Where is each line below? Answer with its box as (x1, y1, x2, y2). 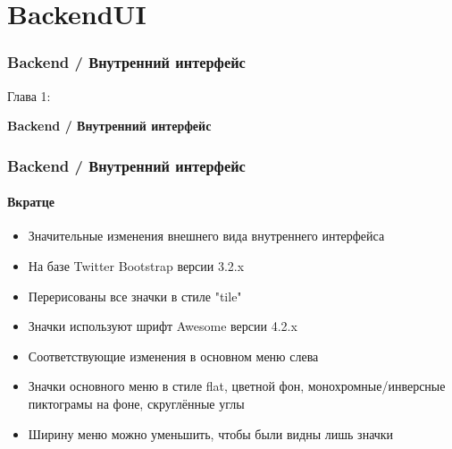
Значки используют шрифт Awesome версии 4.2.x (28, 317, 297, 335)
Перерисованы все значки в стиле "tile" (28, 286, 242, 305)
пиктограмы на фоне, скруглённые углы (28, 394, 245, 412)
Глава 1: (7, 86, 51, 105)
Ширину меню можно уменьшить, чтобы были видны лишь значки (28, 424, 394, 443)
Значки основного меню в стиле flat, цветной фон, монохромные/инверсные (28, 377, 446, 395)
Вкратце (7, 192, 54, 211)
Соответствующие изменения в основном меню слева (28, 346, 319, 365)
